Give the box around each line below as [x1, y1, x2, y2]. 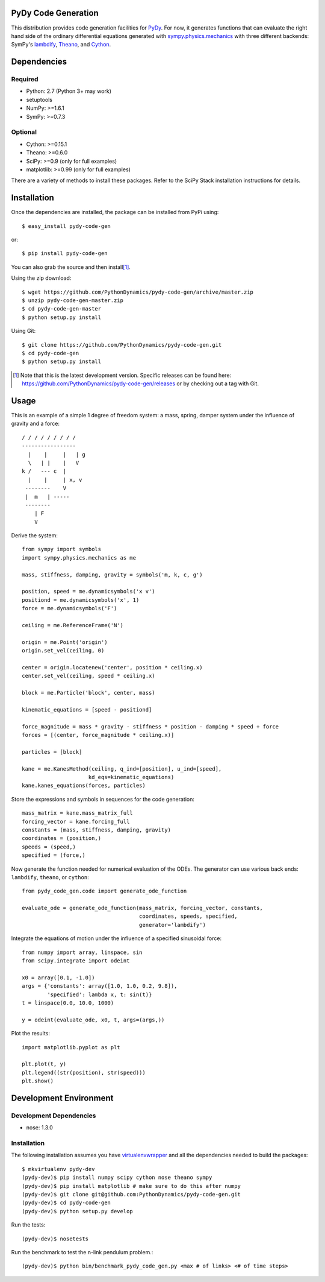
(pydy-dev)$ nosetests [22, 1235, 89, 1242]
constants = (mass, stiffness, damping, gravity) [22, 826, 172, 833]
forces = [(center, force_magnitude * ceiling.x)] [22, 731, 175, 739]
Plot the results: [11, 1030, 51, 1037]
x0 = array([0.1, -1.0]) [22, 974, 95, 981]
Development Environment [11, 1093, 114, 1103]
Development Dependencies [11, 1111, 96, 1120]
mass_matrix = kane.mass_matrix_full [22, 810, 134, 816]
